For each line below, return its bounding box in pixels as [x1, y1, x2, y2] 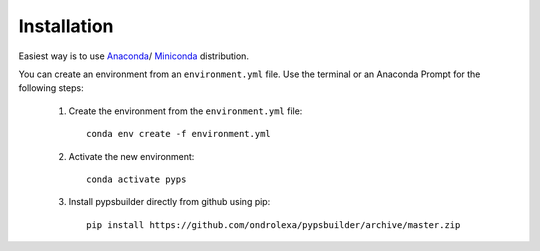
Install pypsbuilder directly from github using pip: [68, 196, 271, 208]
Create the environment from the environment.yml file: [68, 105, 303, 117]
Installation [18, 15, 114, 37]
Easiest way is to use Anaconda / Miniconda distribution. [18, 50, 250, 62]
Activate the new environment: [68, 150, 195, 162]
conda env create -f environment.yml [86, 128, 272, 140]
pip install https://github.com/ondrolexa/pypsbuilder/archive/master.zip [86, 219, 461, 230]
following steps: [18, 82, 84, 94]
